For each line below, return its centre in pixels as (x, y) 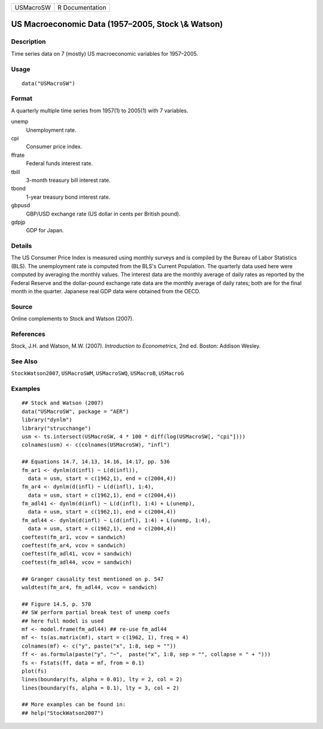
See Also (24, 362)
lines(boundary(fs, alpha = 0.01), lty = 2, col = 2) (102, 680)
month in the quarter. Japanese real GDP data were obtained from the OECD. (106, 291)
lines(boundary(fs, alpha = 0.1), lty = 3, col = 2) (100, 688)
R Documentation (82, 7)
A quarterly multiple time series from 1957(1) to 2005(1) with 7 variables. (100, 110)
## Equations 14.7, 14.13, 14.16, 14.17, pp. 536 (96, 462)
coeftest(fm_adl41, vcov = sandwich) (77, 554)
